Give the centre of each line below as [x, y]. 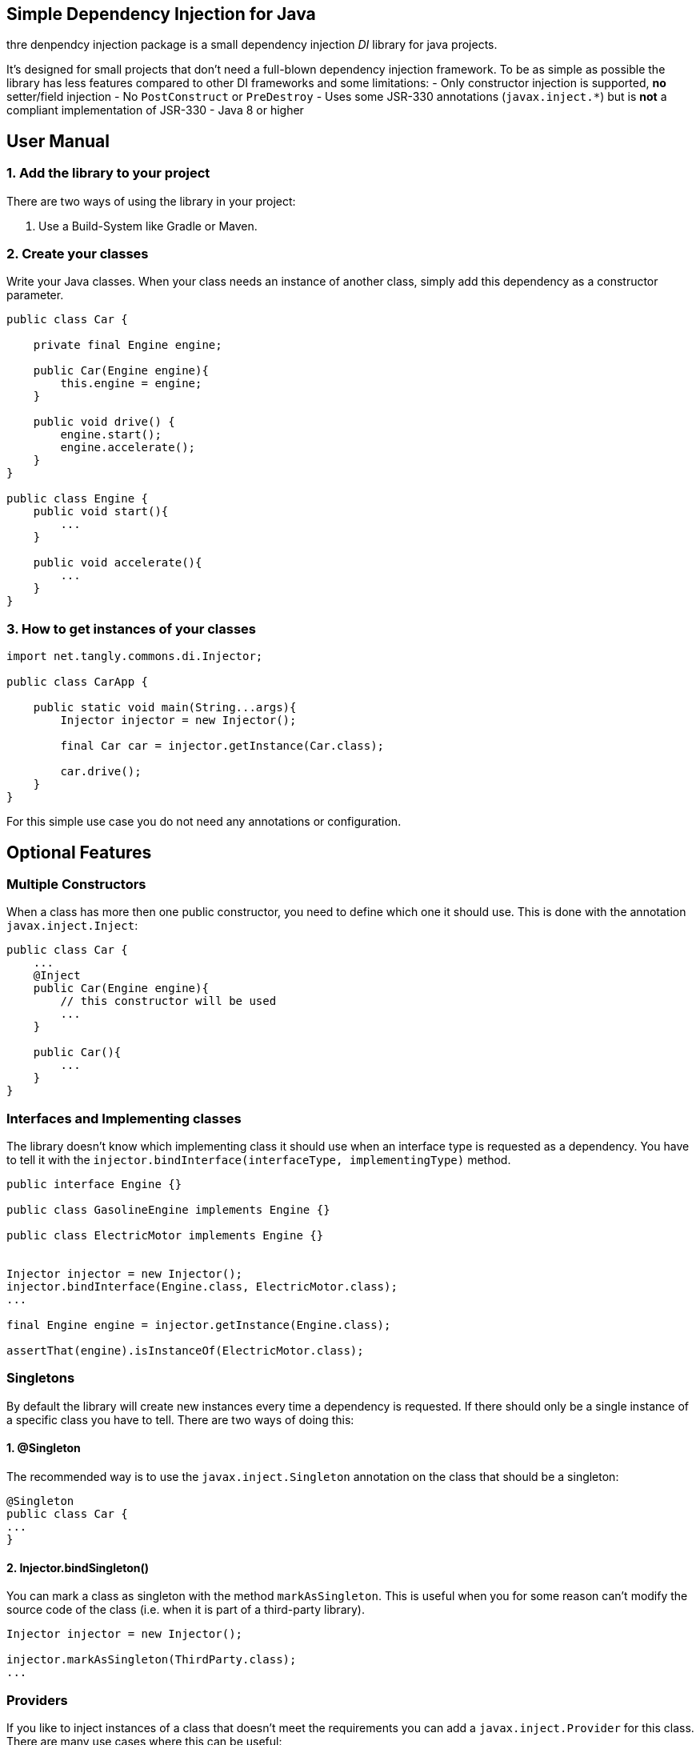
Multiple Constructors [76, 884]
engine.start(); [111, 435]
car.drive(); [101, 772]
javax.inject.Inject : [72, 926]
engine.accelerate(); [128, 448]
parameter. [35, 295]
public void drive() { [104, 422]
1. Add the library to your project [108, 173]
